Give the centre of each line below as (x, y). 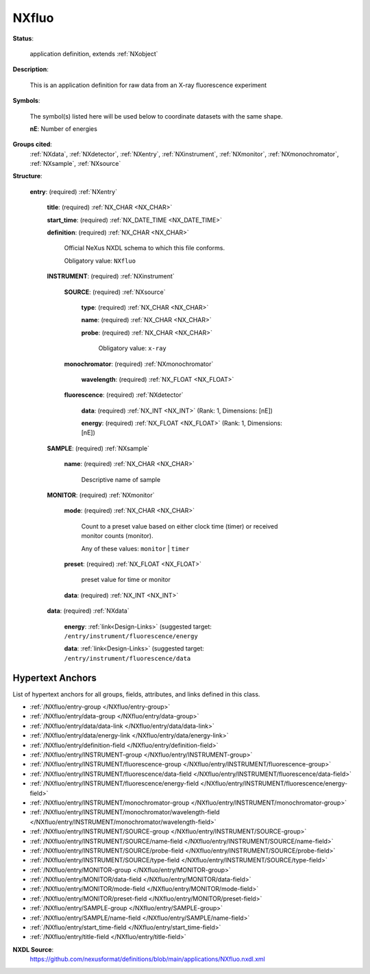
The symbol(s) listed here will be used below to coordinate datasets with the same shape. (156, 116)
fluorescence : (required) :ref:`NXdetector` (124, 395)
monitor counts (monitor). (117, 536)
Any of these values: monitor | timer (135, 548)
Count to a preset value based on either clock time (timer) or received (180, 526)
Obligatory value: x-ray (133, 348)
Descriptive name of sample (121, 479)
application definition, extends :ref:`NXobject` (94, 53)
